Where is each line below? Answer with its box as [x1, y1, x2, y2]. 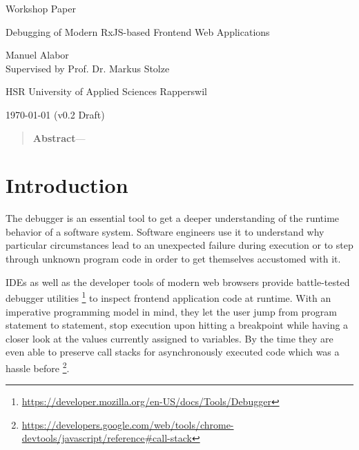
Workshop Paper [6, 1, 76, 15]
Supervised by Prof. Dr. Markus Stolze [6, 61, 170, 75]
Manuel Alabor [6, 48, 69, 62]
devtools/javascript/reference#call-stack [21, 431, 192, 445]
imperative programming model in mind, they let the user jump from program [6, 304, 337, 318]
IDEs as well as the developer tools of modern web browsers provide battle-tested [6, 274, 350, 289]
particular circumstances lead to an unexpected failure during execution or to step [6, 238, 353, 252]
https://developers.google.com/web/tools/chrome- [21, 417, 234, 431]
